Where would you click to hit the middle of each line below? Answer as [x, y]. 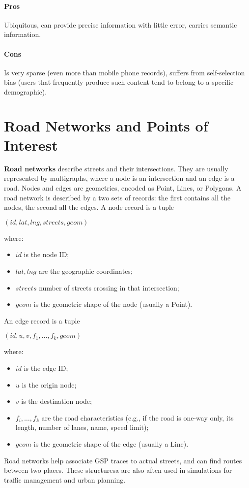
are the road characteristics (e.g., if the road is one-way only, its [138, 417]
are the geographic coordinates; [85, 271]
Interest [31, 145]
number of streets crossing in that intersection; [109, 287]
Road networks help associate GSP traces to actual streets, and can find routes [123, 460]
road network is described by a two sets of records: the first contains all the [117, 197]
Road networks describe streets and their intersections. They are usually [116, 168]
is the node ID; [46, 254]
